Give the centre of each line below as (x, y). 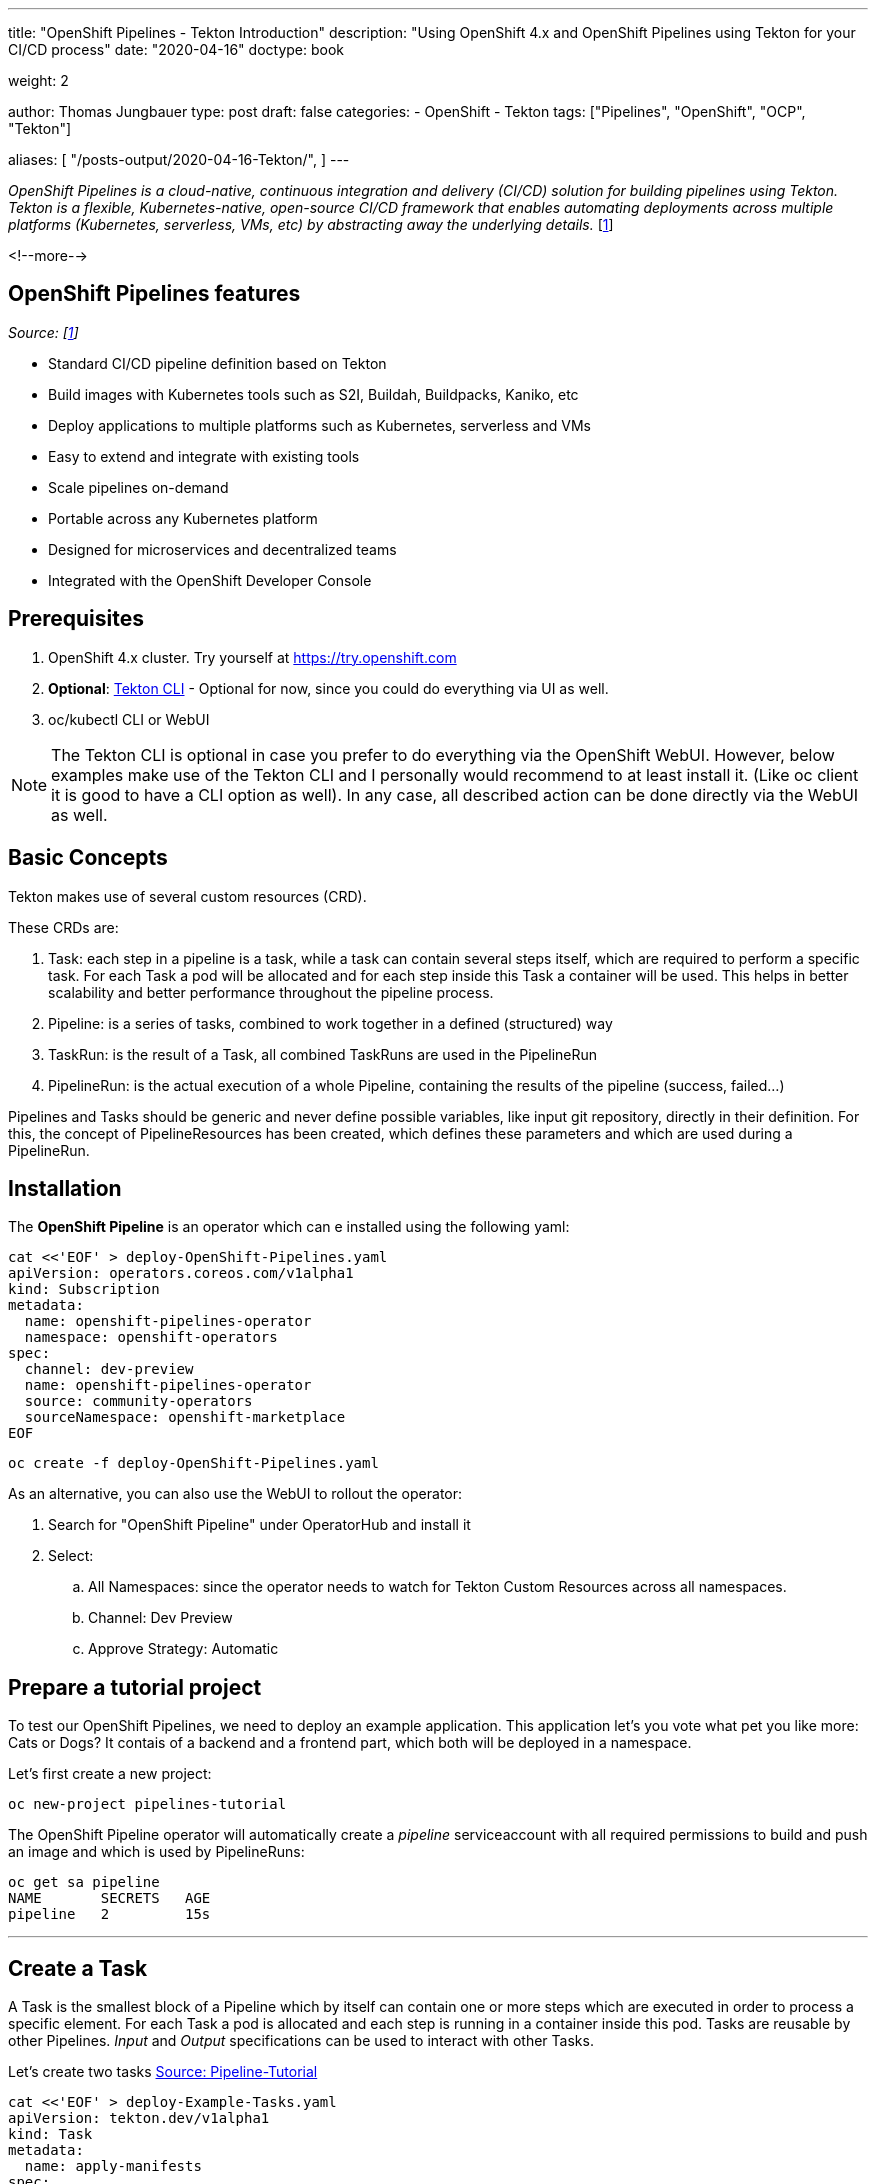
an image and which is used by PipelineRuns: (156, 1852)
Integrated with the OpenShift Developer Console (210, 580)
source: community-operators (138, 1401)
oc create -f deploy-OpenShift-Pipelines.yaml (193, 1463)
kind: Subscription (84, 1289)
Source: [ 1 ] (43, 332)
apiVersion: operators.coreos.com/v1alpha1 (181, 1273)
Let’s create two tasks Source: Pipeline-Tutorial (163, 2072)
